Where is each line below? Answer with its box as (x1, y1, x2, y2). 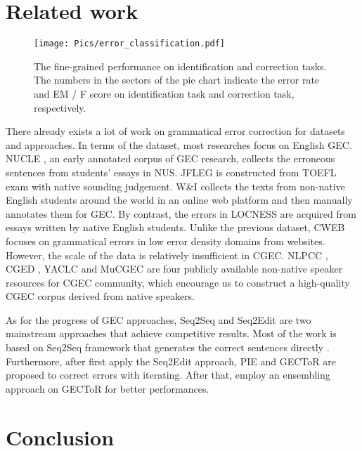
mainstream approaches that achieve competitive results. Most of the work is (6, 326, 337, 341)
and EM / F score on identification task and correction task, (34, 86, 295, 100)
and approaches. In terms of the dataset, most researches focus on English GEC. (6, 137, 352, 152)
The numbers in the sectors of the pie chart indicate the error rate (34, 72, 320, 87)
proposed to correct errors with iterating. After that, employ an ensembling (6, 367, 330, 382)
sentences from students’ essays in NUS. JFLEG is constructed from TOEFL (6, 164, 337, 179)
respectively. (34, 100, 86, 115)
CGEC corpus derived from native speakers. (6, 289, 195, 303)
